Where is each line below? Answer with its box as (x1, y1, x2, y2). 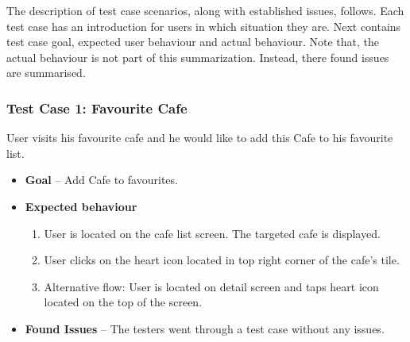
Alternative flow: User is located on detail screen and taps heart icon (44, 278, 379, 294)
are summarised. (6, 64, 86, 81)
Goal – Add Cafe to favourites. (25, 171, 178, 188)
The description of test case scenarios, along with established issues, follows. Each (6, 2, 404, 18)
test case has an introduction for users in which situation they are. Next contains (6, 17, 401, 34)
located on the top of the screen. (44, 294, 203, 310)
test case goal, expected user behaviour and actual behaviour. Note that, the (6, 33, 379, 50)
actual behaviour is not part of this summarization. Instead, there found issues (6, 48, 389, 65)
